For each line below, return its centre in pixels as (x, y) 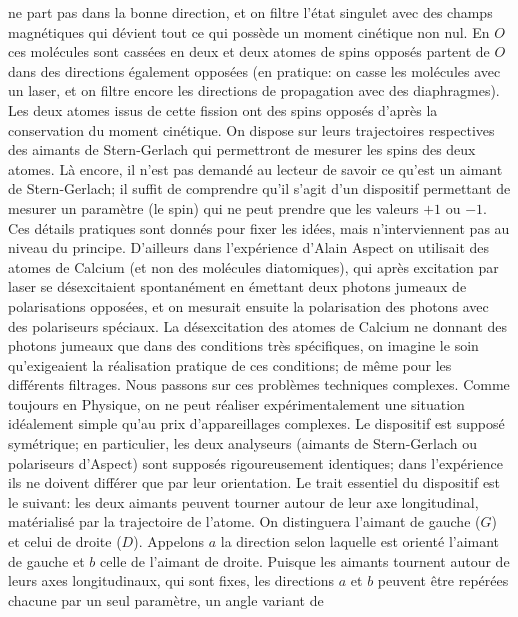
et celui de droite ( (65, 541)
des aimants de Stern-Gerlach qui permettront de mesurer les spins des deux (242, 149)
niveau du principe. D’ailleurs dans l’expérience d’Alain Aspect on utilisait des (249, 247)
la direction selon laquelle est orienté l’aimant (360, 541)
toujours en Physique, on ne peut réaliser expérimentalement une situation (236, 403)
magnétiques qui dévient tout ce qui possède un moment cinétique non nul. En (249, 31)
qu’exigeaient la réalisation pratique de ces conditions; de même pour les (230, 364)
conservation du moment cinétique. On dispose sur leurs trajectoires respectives (251, 129)
